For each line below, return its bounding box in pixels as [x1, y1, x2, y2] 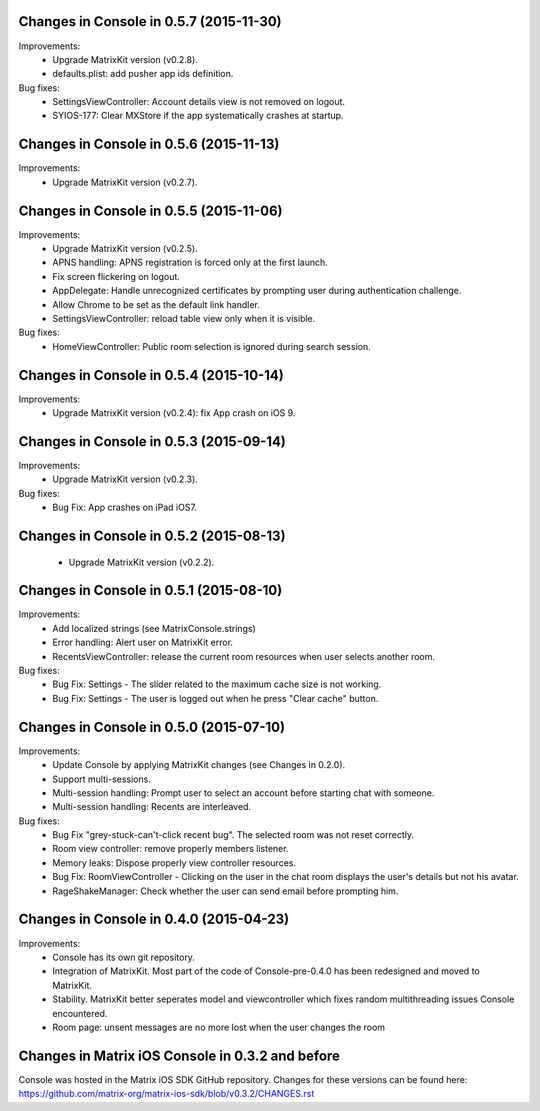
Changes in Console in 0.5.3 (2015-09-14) [18, 433, 287, 450]
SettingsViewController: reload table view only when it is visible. [52, 313, 316, 325]
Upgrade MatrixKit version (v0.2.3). [52, 473, 199, 485]
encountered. [52, 1007, 108, 1019]
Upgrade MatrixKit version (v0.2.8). [52, 53, 199, 65]
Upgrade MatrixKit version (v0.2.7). [52, 176, 198, 188]
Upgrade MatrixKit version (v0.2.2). [68, 556, 215, 568]
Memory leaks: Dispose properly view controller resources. [52, 856, 297, 869]
